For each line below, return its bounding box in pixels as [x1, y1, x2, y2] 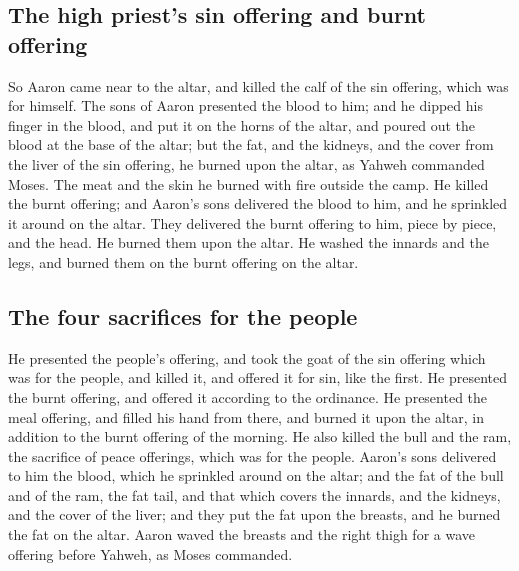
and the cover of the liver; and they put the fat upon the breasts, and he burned [8, 504, 501, 525]
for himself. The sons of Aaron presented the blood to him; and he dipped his [8, 95, 483, 116]
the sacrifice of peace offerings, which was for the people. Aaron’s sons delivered [8, 445, 497, 466]
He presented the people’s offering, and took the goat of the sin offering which [8, 347, 486, 368]
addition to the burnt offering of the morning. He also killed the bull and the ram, [8, 426, 512, 447]
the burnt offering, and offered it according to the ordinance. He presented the [8, 386, 488, 407]
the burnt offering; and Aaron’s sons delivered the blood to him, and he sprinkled [8, 193, 508, 214]
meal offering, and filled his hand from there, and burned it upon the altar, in [8, 406, 484, 427]
